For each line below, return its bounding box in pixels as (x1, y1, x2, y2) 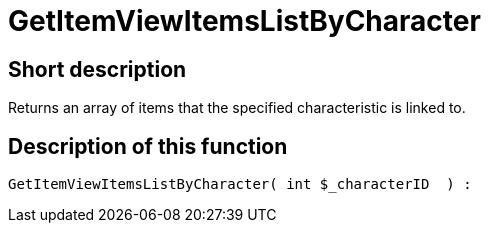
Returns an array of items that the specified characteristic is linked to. (8, 99, 466, 117)
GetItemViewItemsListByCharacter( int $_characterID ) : (8, 176, 472, 193)
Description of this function (8, 133, 288, 159)
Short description (8, 56, 187, 82)
